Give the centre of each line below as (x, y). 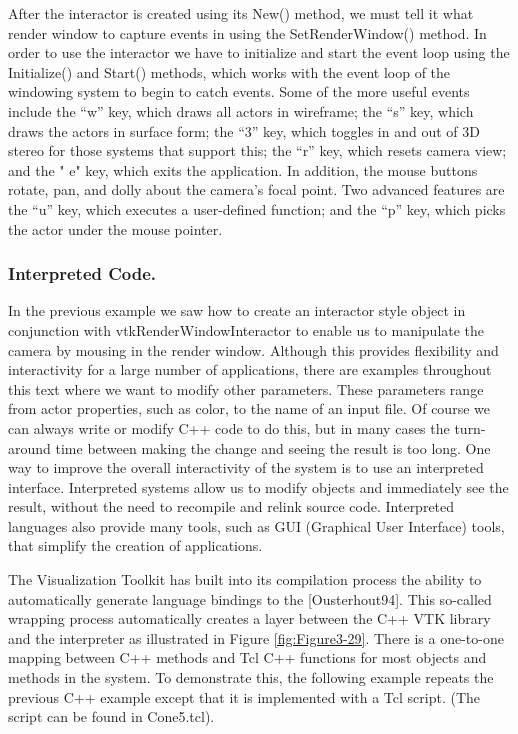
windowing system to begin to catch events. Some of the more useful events (239, 91)
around (29, 447)
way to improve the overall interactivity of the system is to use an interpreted (246, 467)
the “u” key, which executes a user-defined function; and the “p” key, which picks (257, 208)
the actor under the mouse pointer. (115, 228)
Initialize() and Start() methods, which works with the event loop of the (229, 71)
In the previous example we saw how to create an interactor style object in (237, 310)
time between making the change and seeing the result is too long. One (273, 447)
